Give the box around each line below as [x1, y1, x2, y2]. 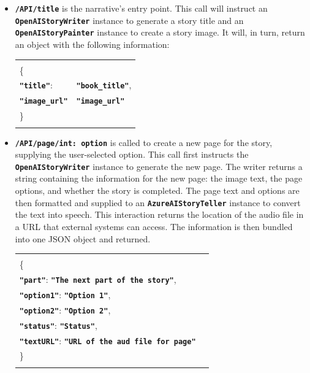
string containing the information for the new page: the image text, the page [15, 172, 303, 185]
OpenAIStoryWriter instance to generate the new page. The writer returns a [15, 160, 303, 172]
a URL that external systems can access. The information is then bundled [15, 220, 293, 233]
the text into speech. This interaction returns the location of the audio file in [15, 208, 304, 221]
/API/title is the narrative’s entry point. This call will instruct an [15, 2, 268, 14]
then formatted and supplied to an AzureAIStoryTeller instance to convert [15, 196, 301, 209]
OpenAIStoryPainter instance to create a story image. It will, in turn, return [15, 26, 305, 39]
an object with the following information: [15, 37, 170, 50]
